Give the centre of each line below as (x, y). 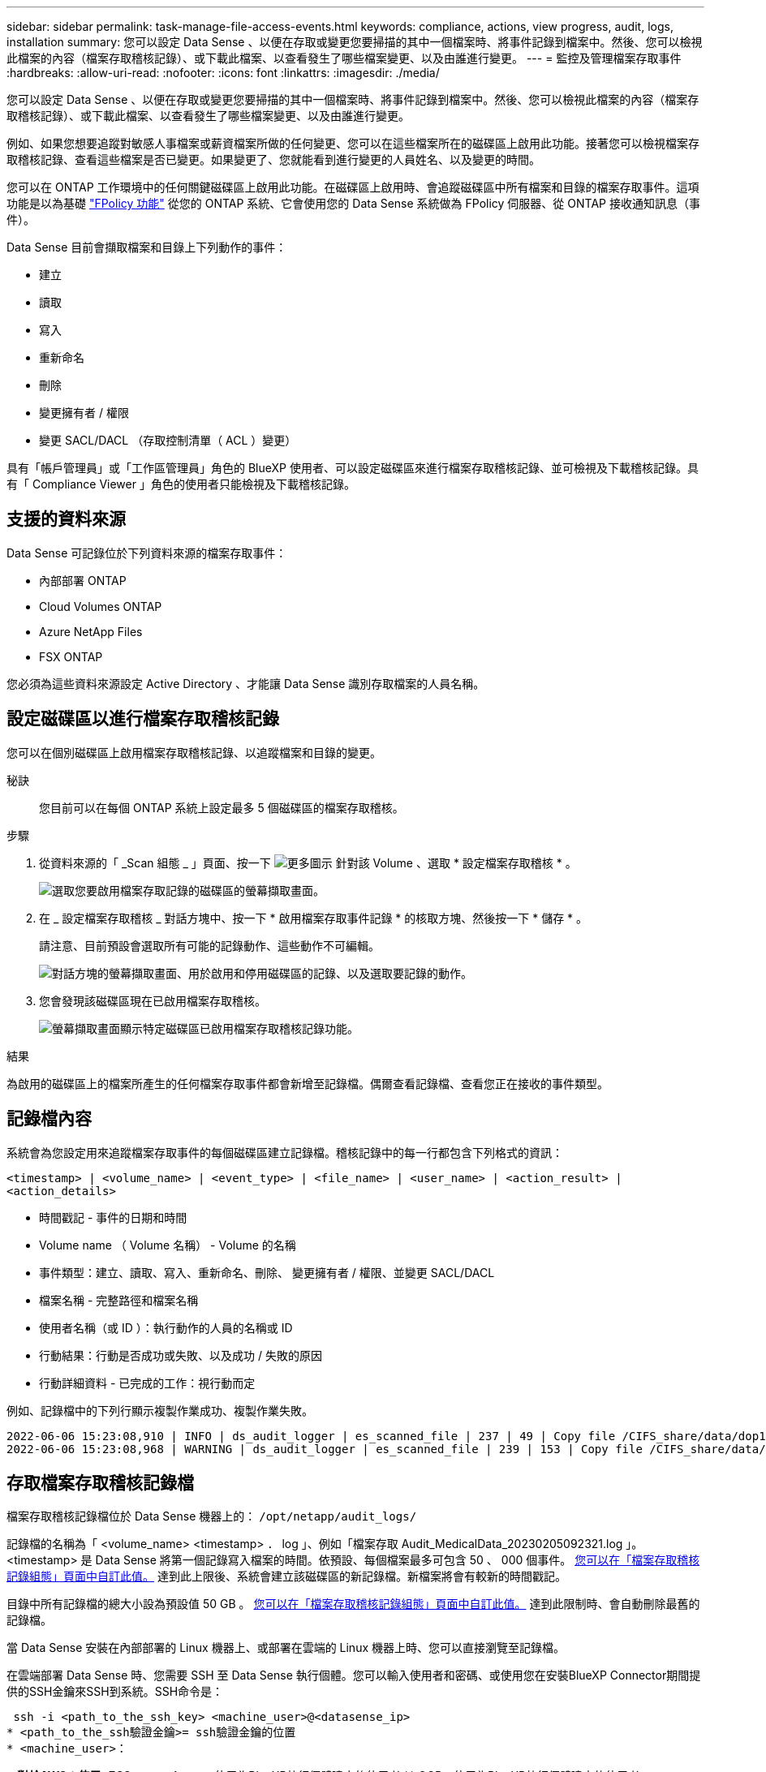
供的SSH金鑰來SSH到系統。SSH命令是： (115, 1692)
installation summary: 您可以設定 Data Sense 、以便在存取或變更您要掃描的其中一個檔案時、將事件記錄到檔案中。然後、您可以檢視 (355, 42)
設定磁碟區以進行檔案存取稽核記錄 (143, 719)
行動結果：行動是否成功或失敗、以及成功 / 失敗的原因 (181, 1355)
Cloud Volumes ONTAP (101, 606)
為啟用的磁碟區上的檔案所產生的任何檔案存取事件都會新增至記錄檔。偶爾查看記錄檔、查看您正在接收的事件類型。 (308, 1083)
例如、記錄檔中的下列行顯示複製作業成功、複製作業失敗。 (160, 1410)
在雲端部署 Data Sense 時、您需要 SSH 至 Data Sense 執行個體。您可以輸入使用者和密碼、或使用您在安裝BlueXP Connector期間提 (354, 1675)
